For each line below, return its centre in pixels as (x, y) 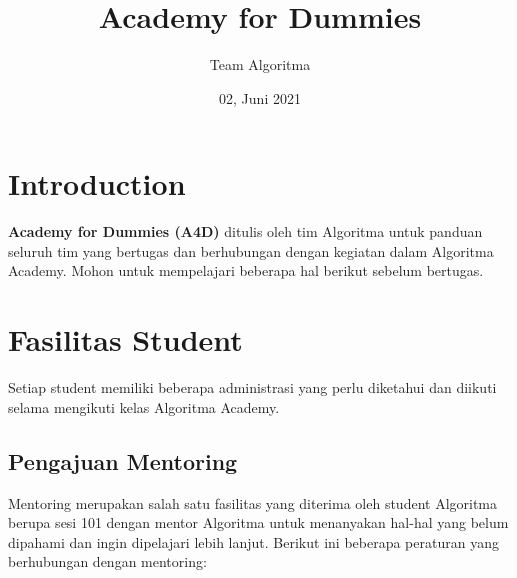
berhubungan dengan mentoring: (107, 561)
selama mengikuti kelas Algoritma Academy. (144, 406)
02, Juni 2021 (260, 97)
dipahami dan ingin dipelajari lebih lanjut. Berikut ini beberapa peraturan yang (253, 541)
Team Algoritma (260, 64)
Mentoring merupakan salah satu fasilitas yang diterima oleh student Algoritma (253, 502)
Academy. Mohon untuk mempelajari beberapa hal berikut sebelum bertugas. (246, 270)
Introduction (97, 183)
